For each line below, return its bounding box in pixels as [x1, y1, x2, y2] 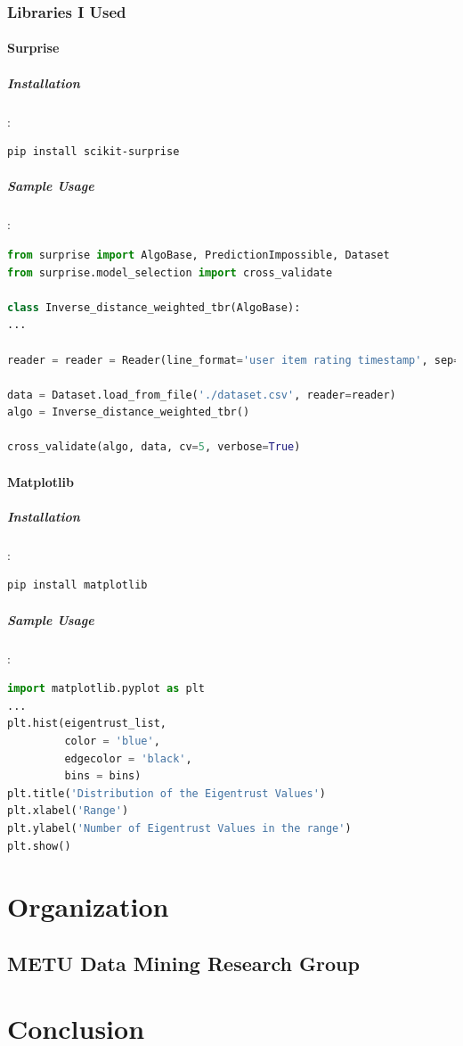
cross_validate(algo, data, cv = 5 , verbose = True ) [7, 441, 301, 454]
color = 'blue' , [64, 734, 160, 747]
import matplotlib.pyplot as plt [7, 682, 205, 696]
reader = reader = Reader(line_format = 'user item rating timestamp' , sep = [7, 353, 460, 367]
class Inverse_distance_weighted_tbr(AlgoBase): [7, 301, 301, 314]
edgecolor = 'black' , [64, 752, 192, 765]
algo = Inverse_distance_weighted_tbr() [7, 406, 250, 419]
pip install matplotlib [7, 579, 148, 592]
